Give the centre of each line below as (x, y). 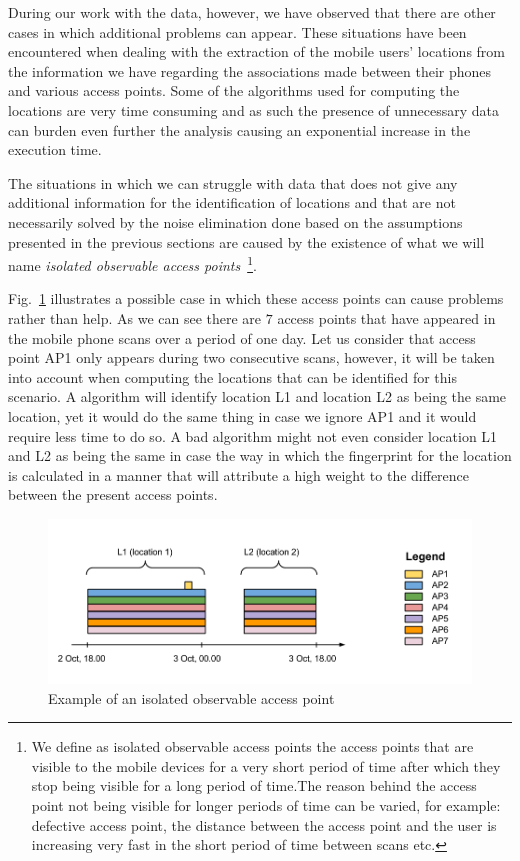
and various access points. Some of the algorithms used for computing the (234, 90)
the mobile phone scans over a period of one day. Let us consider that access (242, 337)
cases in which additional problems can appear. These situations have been (237, 31)
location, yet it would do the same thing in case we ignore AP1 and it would (242, 415)
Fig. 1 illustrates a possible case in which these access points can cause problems (256, 298)
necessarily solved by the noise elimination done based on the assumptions (235, 221)
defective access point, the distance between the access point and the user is (264, 824)
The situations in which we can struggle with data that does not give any (233, 182)
